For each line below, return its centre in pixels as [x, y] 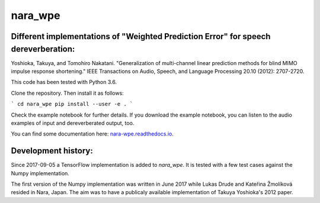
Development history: [52, 151]
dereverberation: [43, 49]
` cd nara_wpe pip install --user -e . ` [72, 104]
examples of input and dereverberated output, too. [73, 123]
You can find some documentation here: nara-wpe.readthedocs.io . [92, 134]
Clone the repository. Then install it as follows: [67, 93]
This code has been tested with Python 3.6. [64, 82]
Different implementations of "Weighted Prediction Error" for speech [141, 36]
